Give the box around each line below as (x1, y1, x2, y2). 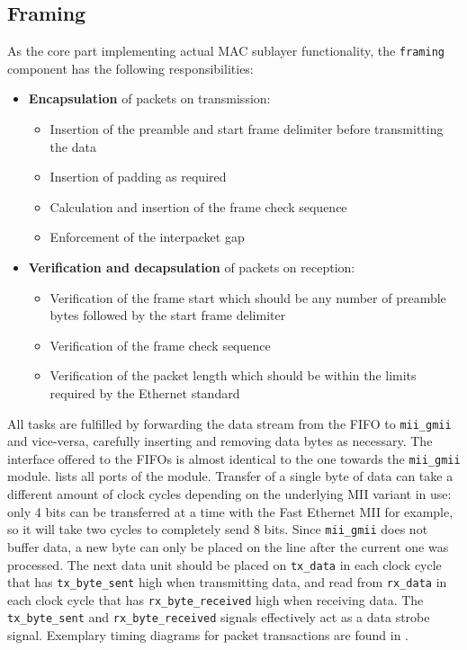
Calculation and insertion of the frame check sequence (49, 197, 347, 216)
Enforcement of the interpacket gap (49, 227, 245, 246)
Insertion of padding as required (49, 167, 227, 186)
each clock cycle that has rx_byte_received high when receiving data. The (7, 590, 424, 609)
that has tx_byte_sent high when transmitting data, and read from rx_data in (7, 573, 447, 592)
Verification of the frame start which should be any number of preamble (49, 288, 446, 307)
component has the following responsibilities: (7, 58, 254, 77)
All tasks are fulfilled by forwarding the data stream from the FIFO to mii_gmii (7, 414, 452, 432)
